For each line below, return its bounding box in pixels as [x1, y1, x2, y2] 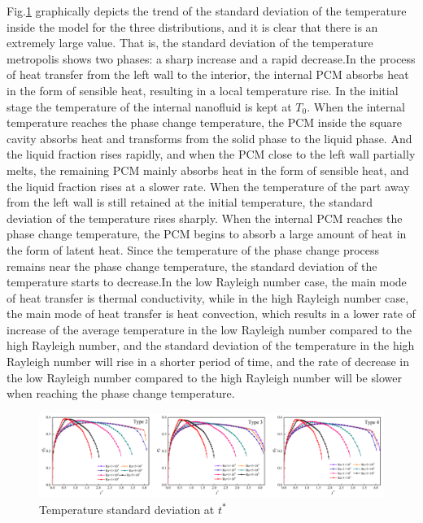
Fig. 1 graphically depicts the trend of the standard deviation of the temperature [7, 2, 407, 19]
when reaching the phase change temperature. [7, 385, 235, 402]
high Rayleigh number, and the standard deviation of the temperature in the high [7, 337, 415, 354]
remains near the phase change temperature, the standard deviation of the [7, 257, 377, 274]
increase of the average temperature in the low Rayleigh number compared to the [7, 320, 412, 338]
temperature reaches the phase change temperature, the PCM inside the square [7, 114, 403, 131]
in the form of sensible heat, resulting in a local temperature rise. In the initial [7, 81, 399, 98]
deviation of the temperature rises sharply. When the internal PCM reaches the [7, 209, 403, 226]
